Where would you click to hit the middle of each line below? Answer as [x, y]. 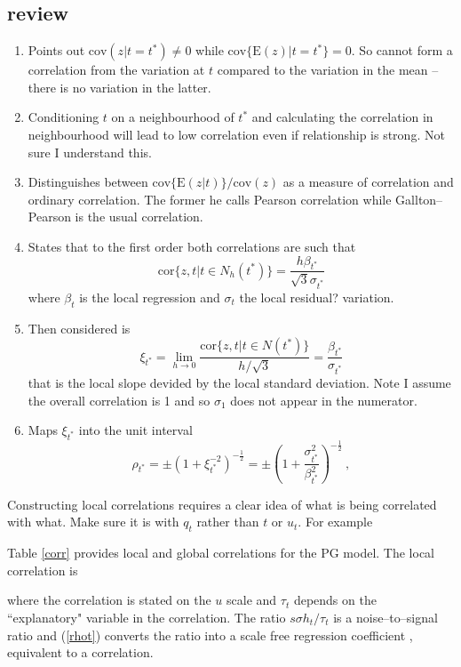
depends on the [335, 600]
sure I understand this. [90, 152]
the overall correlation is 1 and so [119, 400]
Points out [56, 50]
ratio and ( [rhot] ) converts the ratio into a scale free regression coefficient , [210, 635]
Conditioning [64, 117]
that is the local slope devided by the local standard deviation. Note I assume [239, 382]
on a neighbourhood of [173, 117]
